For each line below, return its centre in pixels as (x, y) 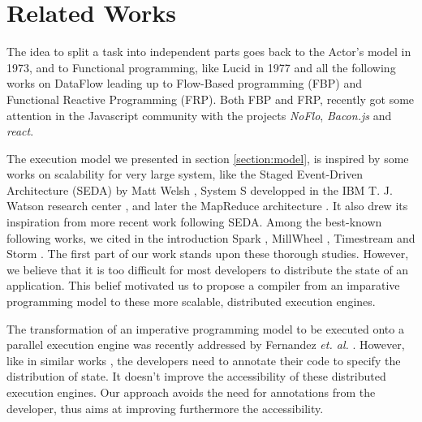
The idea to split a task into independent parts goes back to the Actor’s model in (209, 52)
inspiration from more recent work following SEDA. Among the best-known (194, 222)
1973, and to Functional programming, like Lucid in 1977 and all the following (201, 67)
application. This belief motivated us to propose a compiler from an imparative (203, 285)
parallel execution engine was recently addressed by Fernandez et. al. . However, (206, 344)
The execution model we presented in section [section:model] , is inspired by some (208, 158)
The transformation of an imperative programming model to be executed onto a (205, 328)
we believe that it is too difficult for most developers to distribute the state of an (208, 269)
